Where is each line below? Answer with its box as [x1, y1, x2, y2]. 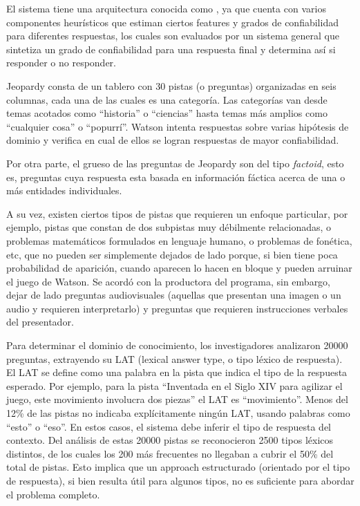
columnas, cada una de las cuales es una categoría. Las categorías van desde [6, 92, 328, 106]
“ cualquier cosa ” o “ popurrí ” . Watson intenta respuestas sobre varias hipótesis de [6, 119, 349, 133]
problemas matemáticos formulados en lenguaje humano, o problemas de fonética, [6, 233, 352, 247]
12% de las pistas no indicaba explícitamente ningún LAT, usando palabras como [6, 406, 350, 420]
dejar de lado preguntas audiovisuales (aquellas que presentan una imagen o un [6, 288, 341, 302]
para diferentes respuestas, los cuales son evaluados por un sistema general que [6, 28, 339, 43]
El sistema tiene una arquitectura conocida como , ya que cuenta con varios [6, 1, 326, 15]
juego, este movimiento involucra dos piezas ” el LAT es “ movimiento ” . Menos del [6, 392, 348, 406]
